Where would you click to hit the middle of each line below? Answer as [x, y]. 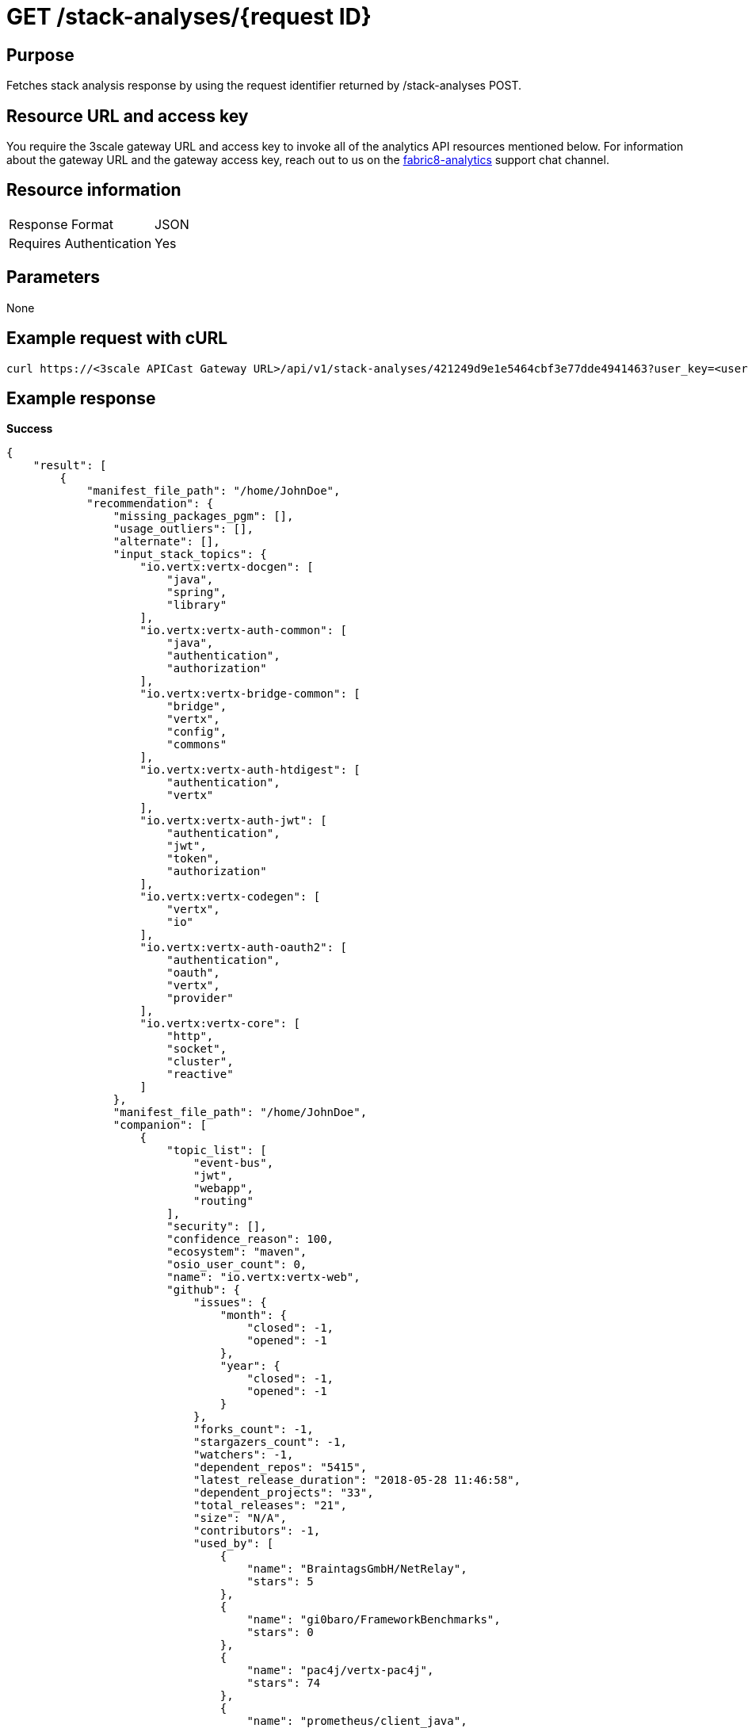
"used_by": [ [234, 1544]
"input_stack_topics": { [190, 554]
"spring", [197, 593]
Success [30, 429]
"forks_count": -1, [254, 1430]
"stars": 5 [280, 1582]
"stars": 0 [280, 1632]
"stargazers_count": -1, [270, 1442]
